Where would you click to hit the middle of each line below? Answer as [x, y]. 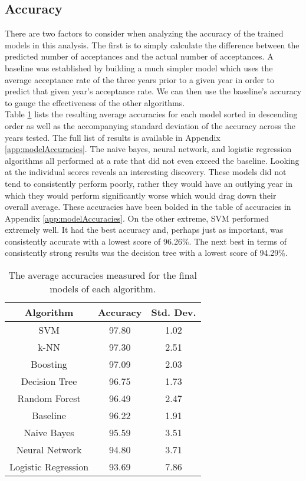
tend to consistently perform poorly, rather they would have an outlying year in [149, 183]
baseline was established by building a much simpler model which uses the [139, 67]
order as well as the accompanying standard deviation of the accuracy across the [150, 125]
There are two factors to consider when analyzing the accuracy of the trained [144, 33]
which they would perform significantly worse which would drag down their [141, 195]
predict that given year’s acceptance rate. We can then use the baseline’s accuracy [153, 91]
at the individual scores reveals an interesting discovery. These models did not [146, 172]
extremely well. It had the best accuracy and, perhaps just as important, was [144, 230]
